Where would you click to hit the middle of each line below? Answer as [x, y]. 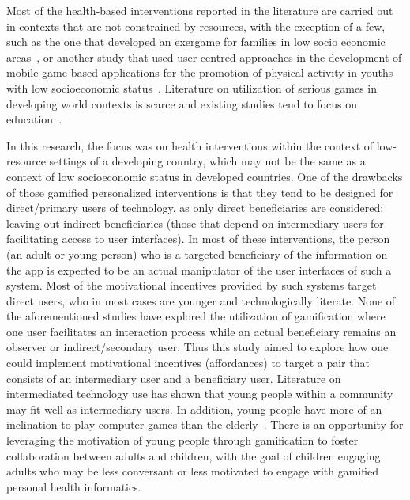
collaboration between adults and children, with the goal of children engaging [194, 455]
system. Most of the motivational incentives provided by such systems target [192, 285]
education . [34, 119]
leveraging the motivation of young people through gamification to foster [182, 440]
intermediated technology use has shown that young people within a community [200, 394]
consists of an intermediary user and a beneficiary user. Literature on [174, 378]
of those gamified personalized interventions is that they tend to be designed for [200, 192]
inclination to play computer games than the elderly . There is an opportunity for [205, 424]
